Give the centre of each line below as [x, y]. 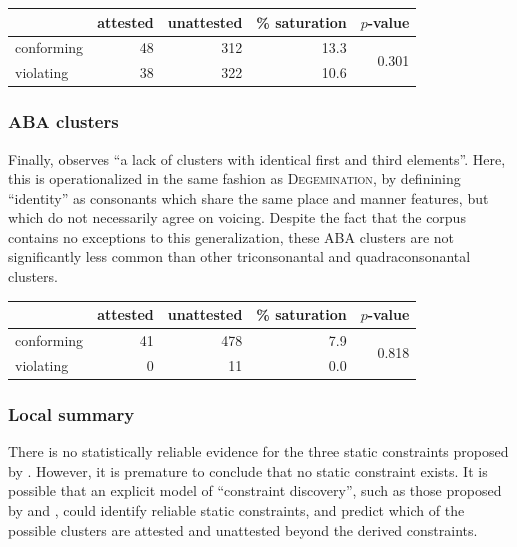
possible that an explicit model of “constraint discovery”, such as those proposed [255, 490]
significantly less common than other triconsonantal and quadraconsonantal [239, 256]
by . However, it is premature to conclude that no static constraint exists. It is [248, 470]
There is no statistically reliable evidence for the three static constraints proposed [258, 451]
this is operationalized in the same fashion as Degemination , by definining [234, 178]
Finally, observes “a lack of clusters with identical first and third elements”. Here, [257, 158]
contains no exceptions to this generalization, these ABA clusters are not [231, 236]
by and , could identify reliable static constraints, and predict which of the [236, 509]
